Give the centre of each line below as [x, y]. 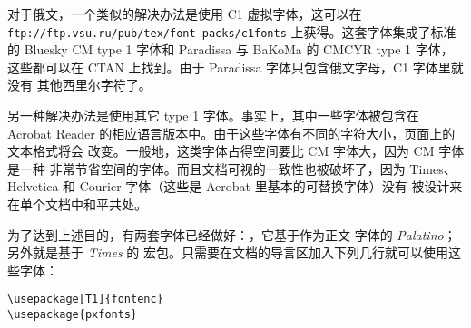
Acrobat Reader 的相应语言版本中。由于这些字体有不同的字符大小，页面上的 [231, 133]
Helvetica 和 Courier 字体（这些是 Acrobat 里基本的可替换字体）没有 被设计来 [235, 186]
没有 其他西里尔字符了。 [79, 85]
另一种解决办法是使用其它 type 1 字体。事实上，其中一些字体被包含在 [213, 116]
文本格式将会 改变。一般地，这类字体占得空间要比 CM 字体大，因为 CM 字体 [236, 151]
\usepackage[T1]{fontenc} [85, 299]
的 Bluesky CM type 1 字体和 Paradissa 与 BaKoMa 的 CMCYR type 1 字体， [231, 49]
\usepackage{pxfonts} [73, 315]
